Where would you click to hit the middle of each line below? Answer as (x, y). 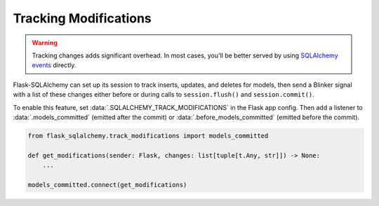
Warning (45, 43)
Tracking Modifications (82, 18)
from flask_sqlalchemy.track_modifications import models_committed (148, 136)
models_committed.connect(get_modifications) (107, 185)
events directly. (54, 65)
